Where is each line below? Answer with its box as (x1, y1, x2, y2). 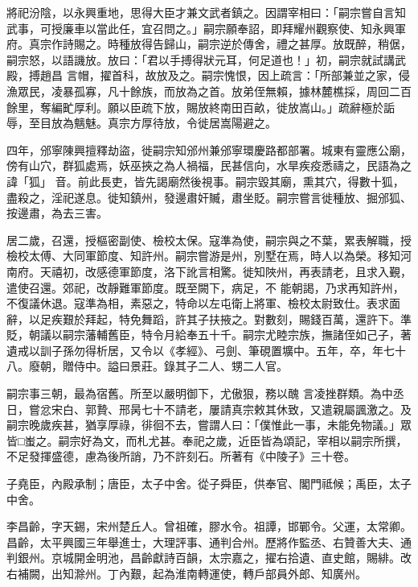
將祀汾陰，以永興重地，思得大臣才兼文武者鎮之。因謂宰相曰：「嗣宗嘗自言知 (6, 4, 406, 20)
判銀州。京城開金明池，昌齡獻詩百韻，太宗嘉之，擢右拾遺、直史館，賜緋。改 (6, 549, 412, 566)
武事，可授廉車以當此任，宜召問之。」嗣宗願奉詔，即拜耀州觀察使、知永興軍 (6, 19, 406, 36)
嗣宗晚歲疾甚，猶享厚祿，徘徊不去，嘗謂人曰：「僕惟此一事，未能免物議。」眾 (6, 416, 412, 433)
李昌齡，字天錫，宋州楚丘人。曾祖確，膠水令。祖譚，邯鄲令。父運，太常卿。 (6, 518, 412, 535)
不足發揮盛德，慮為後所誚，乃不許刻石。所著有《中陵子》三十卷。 (6, 448, 355, 465)
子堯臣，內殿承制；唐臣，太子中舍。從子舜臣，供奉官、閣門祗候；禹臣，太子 (6, 475, 412, 492)
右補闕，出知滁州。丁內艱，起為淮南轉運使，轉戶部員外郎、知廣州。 (6, 565, 367, 581)
